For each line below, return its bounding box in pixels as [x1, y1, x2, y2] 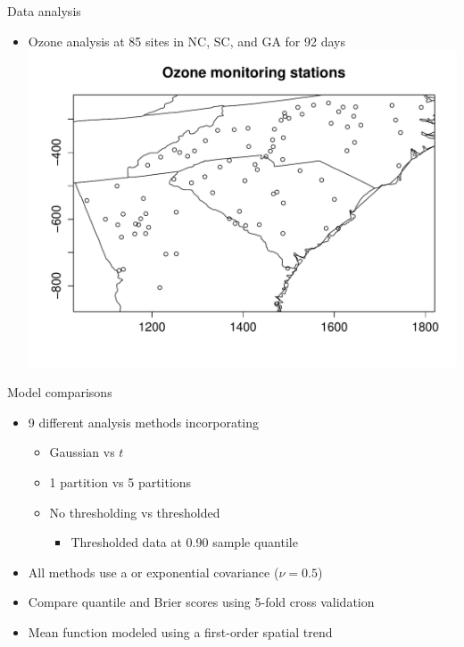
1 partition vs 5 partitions [49, 473, 192, 492]
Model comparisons [7, 383, 112, 402]
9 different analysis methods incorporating [28, 412, 259, 431]
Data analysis [7, 2, 81, 20]
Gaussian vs [49, 443, 115, 461]
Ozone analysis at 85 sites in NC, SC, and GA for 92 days [28, 31, 345, 50]
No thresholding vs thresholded [49, 502, 220, 521]
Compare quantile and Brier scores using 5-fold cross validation [28, 593, 375, 611]
